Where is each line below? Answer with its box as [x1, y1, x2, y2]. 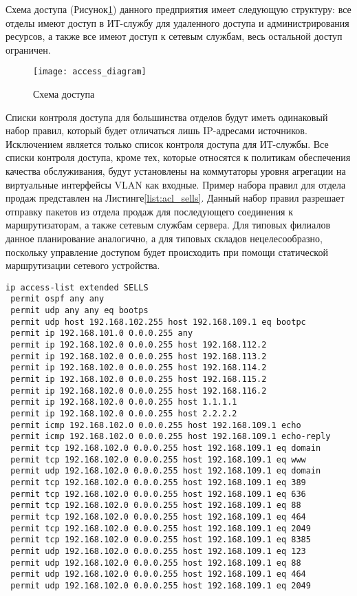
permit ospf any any [10, 294, 105, 304]
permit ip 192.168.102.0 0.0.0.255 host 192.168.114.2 [10, 363, 267, 373]
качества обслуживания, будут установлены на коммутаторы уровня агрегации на [6, 164, 346, 178]
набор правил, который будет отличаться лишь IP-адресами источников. [6, 123, 307, 138]
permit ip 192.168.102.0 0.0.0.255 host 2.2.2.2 [10, 408, 237, 418]
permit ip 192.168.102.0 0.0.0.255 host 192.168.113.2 [10, 351, 267, 361]
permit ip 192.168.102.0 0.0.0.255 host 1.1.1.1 [10, 397, 237, 407]
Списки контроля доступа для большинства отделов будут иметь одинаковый [6, 109, 328, 124]
